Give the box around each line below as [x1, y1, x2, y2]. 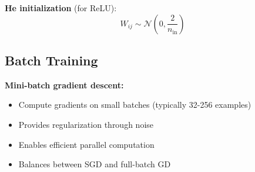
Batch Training [5, 51, 98, 69]
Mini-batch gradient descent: [5, 78, 124, 91]
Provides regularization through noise [18, 118, 154, 130]
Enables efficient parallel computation [18, 138, 155, 150]
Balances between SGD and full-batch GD [18, 158, 171, 170]
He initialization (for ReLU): [5, 2, 117, 14]
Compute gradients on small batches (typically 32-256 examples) [18, 98, 251, 111]
